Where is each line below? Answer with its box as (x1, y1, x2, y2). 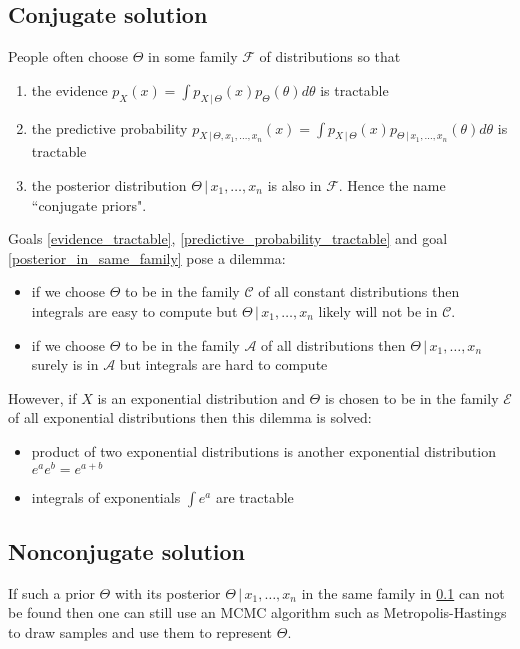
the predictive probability (31, 117, 188, 138)
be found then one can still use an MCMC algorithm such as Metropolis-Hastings (8, 602, 507, 623)
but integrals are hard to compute (119, 354, 328, 375)
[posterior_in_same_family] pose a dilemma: (8, 247, 286, 268)
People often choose (8, 46, 129, 67)
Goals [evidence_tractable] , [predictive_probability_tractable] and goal (8, 228, 448, 249)
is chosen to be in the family (324, 387, 499, 408)
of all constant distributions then (258, 281, 460, 302)
